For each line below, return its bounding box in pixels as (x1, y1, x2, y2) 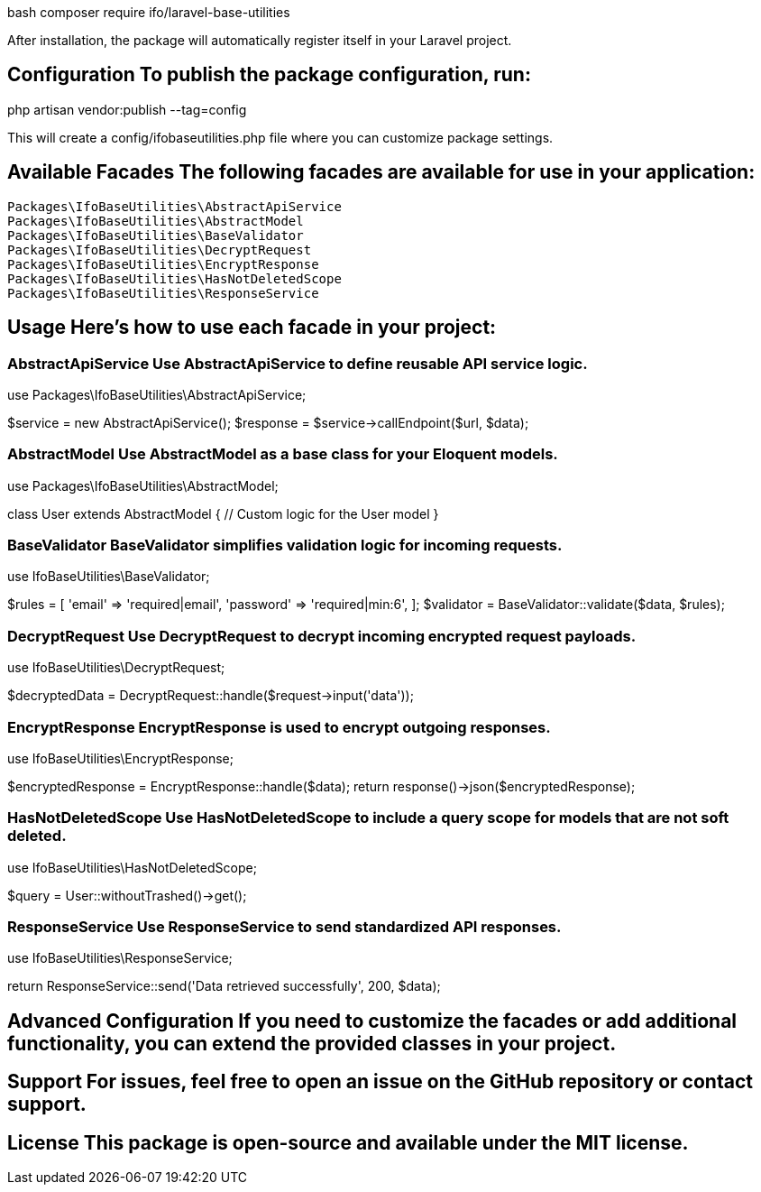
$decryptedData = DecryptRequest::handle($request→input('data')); (7, 688, 414, 704)
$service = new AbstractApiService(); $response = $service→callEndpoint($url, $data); (7, 414, 529, 430)
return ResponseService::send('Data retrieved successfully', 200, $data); (7, 978, 441, 994)
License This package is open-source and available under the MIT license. (7, 1131, 689, 1154)
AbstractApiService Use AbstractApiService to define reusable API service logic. (7, 354, 588, 373)
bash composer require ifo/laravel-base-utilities (7, 5, 290, 20)
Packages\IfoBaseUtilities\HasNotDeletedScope (7, 271, 342, 286)
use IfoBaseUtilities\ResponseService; (7, 950, 233, 966)
